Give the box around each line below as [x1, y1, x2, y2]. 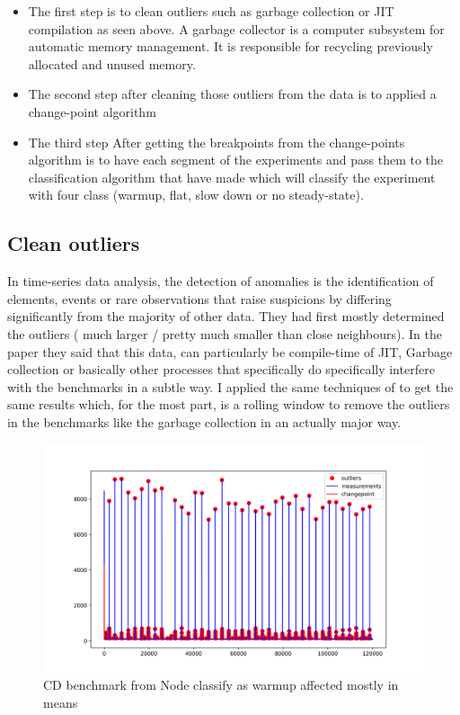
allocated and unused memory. [28, 54, 196, 73]
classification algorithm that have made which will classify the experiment [28, 167, 436, 186]
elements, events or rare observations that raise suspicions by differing [7, 289, 392, 308]
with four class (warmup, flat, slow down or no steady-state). [28, 185, 364, 204]
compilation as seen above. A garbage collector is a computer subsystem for [28, 19, 445, 38]
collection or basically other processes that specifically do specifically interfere [7, 360, 435, 379]
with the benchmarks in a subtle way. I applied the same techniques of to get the [7, 377, 454, 396]
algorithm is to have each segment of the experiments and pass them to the [28, 150, 444, 169]
